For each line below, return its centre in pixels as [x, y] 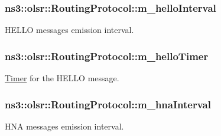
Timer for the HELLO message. [62, 78]
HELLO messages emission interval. [69, 30]
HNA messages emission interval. [64, 126]
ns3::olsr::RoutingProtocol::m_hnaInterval [108, 104]
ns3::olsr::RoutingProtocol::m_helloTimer [107, 56]
